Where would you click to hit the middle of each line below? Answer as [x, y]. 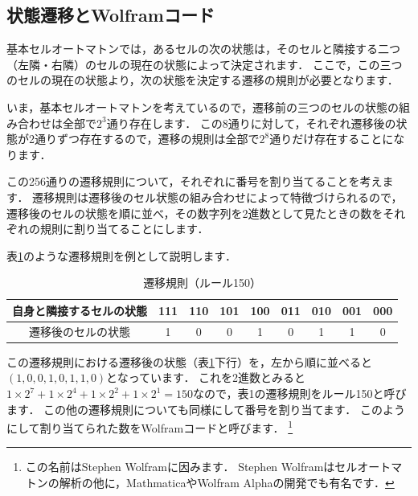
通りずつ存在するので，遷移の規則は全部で [147, 139]
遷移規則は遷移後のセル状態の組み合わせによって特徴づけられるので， [217, 197]
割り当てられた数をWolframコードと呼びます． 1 [166, 426]
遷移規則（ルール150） [203, 283]
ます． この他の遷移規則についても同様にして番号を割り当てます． [182, 409]
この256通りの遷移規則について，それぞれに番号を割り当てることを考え [195, 181]
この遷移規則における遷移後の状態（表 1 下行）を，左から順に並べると [189, 361]
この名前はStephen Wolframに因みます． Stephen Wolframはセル [191, 467]
